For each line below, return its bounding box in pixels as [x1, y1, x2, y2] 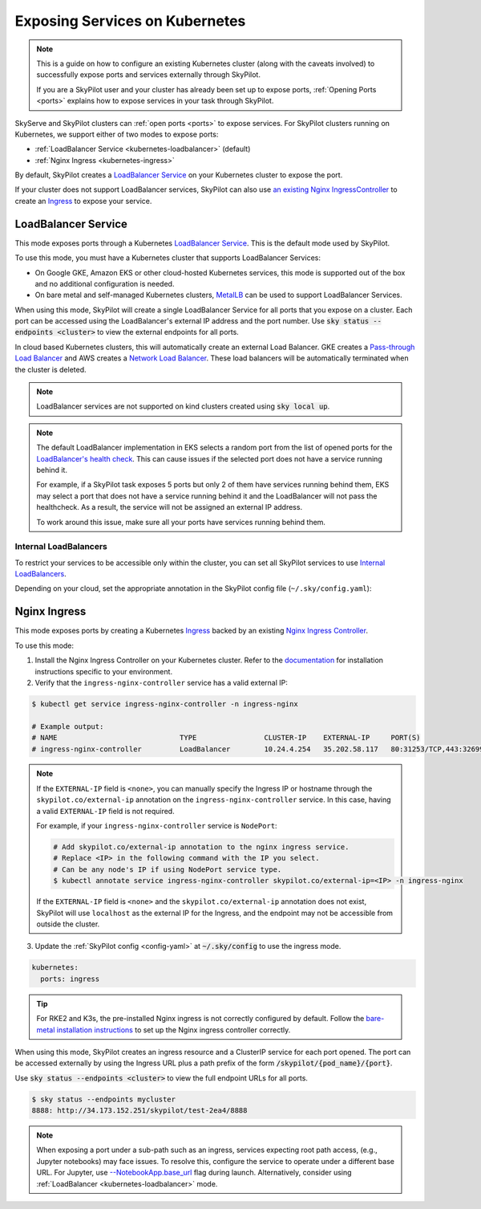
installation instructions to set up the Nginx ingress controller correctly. [56, 1024, 291, 1035]
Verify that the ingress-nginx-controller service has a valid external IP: [34, 678, 288, 687]
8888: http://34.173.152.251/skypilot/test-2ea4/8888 [31, 1106, 248, 1115]
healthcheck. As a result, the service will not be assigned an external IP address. [36, 503, 303, 512]
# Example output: [31, 722, 104, 731]
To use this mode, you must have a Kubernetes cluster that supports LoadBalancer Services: [14, 253, 321, 263]
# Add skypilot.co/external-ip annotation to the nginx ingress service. [53, 843, 350, 852]
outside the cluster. [36, 919, 100, 929]
